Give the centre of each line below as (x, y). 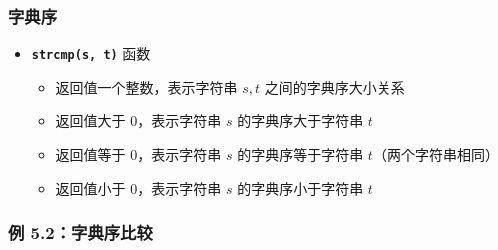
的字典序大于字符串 (300, 120)
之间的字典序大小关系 (334, 86)
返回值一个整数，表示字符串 (146, 86)
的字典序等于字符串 (300, 154)
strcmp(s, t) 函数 (91, 53)
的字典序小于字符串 (300, 187)
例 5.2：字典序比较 (80, 232)
